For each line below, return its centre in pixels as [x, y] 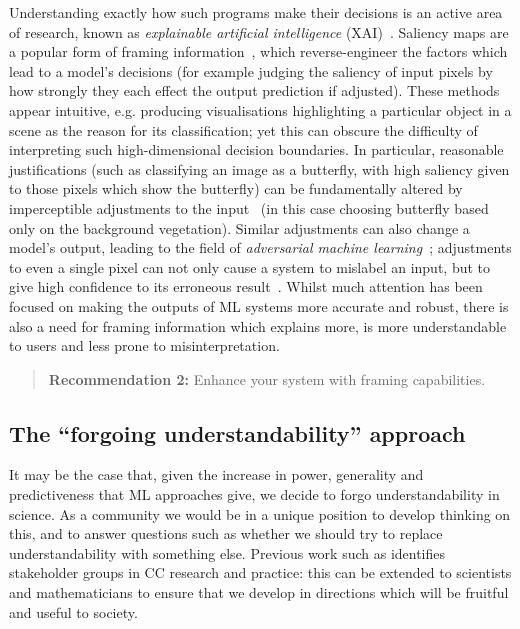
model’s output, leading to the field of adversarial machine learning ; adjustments [260, 247]
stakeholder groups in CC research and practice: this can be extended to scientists [260, 572]
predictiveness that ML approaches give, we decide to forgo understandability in [254, 494]
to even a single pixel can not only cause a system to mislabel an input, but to [250, 266]
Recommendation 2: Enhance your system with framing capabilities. [267, 378]
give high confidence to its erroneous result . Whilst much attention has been [246, 286]
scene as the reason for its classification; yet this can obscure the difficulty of [243, 129]
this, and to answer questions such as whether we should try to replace [226, 533]
